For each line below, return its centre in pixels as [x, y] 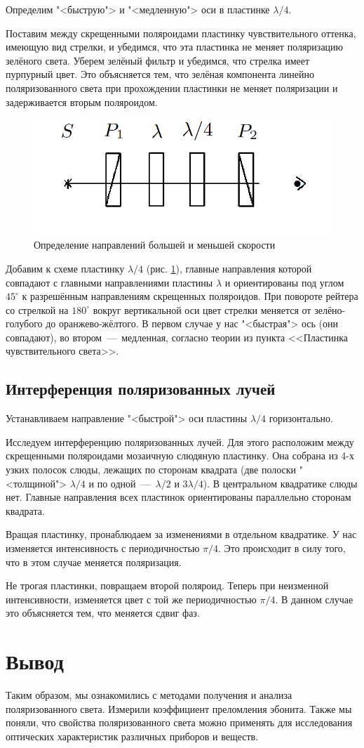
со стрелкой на [37, 309]
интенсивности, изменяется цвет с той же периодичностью [131, 599]
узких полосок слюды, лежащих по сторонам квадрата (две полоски [151, 470]
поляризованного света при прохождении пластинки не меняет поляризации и [172, 87]
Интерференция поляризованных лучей [141, 389]
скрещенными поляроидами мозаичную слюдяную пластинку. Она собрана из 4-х [180, 455]
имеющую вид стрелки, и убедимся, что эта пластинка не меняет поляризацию [175, 47]
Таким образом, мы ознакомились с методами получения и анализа [149, 695]
